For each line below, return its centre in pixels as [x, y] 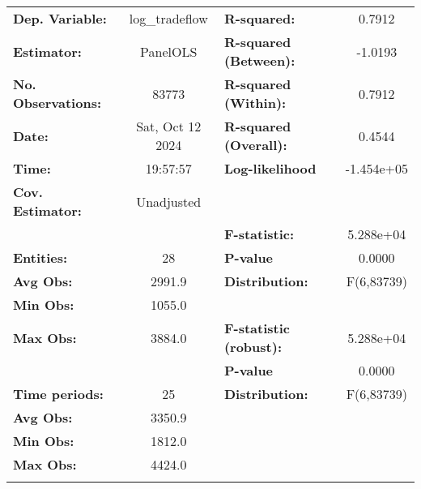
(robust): [253, 347]
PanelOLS [169, 51]
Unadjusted [169, 201]
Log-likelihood [270, 168]
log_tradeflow [168, 18]
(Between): [259, 60]
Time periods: [58, 394]
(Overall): [255, 145]
